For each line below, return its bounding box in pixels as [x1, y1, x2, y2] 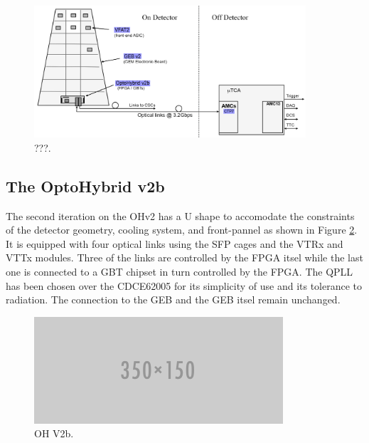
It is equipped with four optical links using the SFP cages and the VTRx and [6, 236, 343, 251]
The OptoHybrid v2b [6, 174, 165, 197]
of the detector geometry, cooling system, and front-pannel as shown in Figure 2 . [6, 222, 358, 237]
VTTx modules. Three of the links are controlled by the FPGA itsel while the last [6, 250, 363, 265]
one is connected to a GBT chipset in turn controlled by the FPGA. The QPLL [6, 264, 353, 278]
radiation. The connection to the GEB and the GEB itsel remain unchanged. [6, 292, 341, 307]
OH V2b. [34, 426, 74, 441]
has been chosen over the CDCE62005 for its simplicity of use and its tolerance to [6, 278, 363, 293]
